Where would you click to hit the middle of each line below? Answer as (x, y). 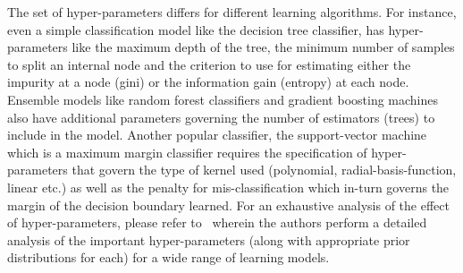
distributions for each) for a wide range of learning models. (168, 257)
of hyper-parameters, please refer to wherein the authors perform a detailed (217, 222)
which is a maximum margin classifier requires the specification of (187, 152)
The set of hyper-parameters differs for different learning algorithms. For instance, (232, 12)
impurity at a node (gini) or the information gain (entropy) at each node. (208, 82)
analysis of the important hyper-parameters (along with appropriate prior (209, 239)
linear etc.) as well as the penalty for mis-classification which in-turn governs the (228, 187)
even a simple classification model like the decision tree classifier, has (196, 29)
